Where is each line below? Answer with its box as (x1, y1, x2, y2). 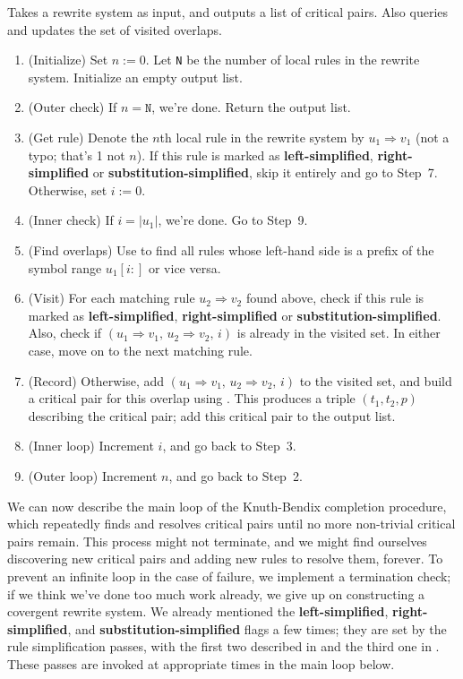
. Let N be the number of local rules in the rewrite (145, 50, 420, 69)
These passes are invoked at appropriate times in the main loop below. (7, 654, 395, 673)
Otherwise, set (28, 180, 107, 199)
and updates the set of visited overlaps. (7, 20, 222, 39)
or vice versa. (148, 258, 221, 277)
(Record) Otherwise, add (28, 371, 165, 390)
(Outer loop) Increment (28, 466, 158, 485)
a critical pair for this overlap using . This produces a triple (28, 389, 356, 408)
